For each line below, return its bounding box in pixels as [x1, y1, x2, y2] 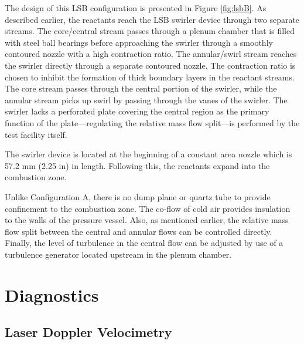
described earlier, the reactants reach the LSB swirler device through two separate [5, 13, 300, 25]
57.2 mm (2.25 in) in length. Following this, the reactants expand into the [5, 159, 270, 171]
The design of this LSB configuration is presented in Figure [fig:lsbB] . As [5, 2, 267, 14]
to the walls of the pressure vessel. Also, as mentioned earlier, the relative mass [5, 214, 289, 226]
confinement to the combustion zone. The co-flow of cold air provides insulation [5, 202, 291, 214]
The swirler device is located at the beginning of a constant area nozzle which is [5, 148, 292, 160]
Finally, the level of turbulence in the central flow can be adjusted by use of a [5, 237, 283, 249]
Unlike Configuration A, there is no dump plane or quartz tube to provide [5, 190, 271, 203]
